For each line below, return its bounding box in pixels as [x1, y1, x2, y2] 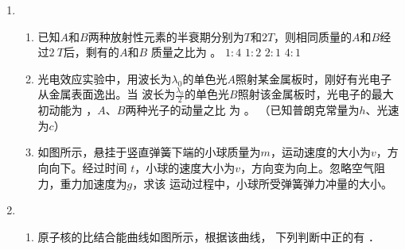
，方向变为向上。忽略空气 [240, 159, 375, 175]
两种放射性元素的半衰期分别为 [88, 28, 244, 44]
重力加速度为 [60, 175, 127, 191]
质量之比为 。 [150, 44, 222, 60]
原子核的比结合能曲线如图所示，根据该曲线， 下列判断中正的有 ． [37, 228, 380, 244]
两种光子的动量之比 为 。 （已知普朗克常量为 [125, 102, 360, 118]
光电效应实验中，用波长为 [37, 70, 172, 87]
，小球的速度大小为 [134, 159, 236, 175]
